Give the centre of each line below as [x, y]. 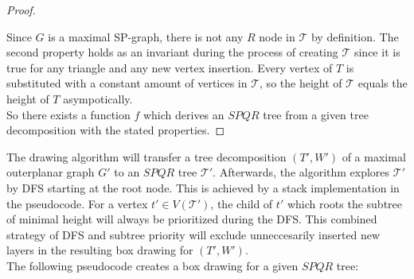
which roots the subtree [345, 203]
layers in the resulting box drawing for [100, 250]
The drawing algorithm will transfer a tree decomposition [146, 156]
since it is [377, 52]
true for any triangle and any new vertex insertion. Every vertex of [170, 67]
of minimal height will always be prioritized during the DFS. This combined [192, 219]
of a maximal [374, 156]
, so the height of [301, 83]
